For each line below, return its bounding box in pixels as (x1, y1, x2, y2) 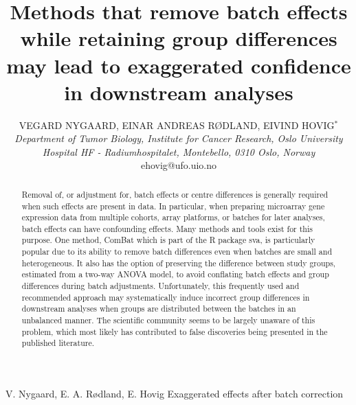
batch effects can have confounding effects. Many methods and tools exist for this (21, 222, 313, 234)
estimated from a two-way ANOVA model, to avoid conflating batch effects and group (21, 268, 329, 280)
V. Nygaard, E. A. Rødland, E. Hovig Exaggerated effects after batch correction (5, 386, 344, 401)
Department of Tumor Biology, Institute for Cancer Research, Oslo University (14, 131, 343, 146)
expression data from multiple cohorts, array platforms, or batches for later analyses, (21, 211, 325, 223)
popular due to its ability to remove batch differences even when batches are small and (21, 246, 333, 257)
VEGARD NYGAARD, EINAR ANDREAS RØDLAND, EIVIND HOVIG (19, 117, 335, 132)
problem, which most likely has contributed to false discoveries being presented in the (21, 325, 328, 337)
